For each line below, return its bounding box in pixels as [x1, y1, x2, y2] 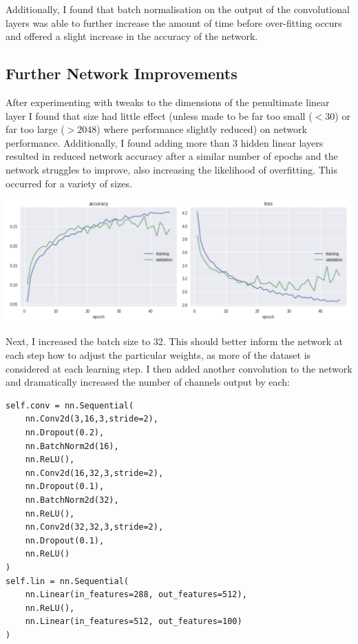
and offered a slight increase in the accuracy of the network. [6, 29, 258, 43]
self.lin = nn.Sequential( [6, 576, 129, 586]
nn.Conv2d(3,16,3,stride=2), [25, 414, 158, 424]
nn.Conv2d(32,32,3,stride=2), [25, 522, 164, 532]
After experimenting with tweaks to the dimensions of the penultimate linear [6, 94, 330, 109]
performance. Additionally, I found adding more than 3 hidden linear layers [6, 135, 324, 149]
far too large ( [6, 122, 65, 136]
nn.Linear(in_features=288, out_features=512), [25, 590, 247, 600]
